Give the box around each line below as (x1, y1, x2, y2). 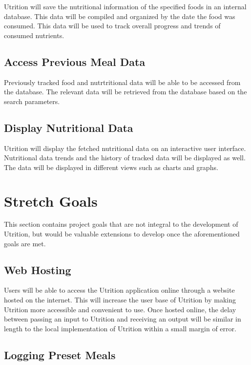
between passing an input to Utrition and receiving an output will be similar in (4, 314, 241, 324)
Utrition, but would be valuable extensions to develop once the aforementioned (4, 229, 240, 239)
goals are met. (4, 238, 46, 248)
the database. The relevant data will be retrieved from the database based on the (4, 86, 247, 97)
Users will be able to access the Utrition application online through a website (4, 285, 235, 295)
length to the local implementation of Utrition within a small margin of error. (4, 323, 236, 333)
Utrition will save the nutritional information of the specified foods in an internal (4, 1, 247, 11)
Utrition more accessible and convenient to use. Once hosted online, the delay (4, 304, 236, 314)
